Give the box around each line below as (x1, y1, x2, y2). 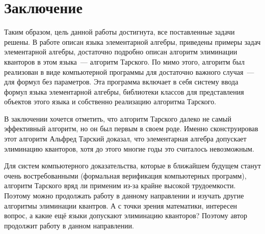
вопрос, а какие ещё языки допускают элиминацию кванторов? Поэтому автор (4, 210, 247, 221)
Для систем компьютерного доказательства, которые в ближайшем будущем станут (4, 160, 261, 171)
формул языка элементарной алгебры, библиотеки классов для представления (4, 86, 244, 97)
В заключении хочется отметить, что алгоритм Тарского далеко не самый (4, 113, 231, 124)
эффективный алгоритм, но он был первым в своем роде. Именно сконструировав (4, 123, 258, 134)
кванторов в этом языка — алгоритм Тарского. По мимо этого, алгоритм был (4, 56, 245, 67)
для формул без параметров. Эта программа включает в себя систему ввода (4, 76, 238, 87)
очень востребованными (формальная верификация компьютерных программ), (4, 170, 247, 181)
